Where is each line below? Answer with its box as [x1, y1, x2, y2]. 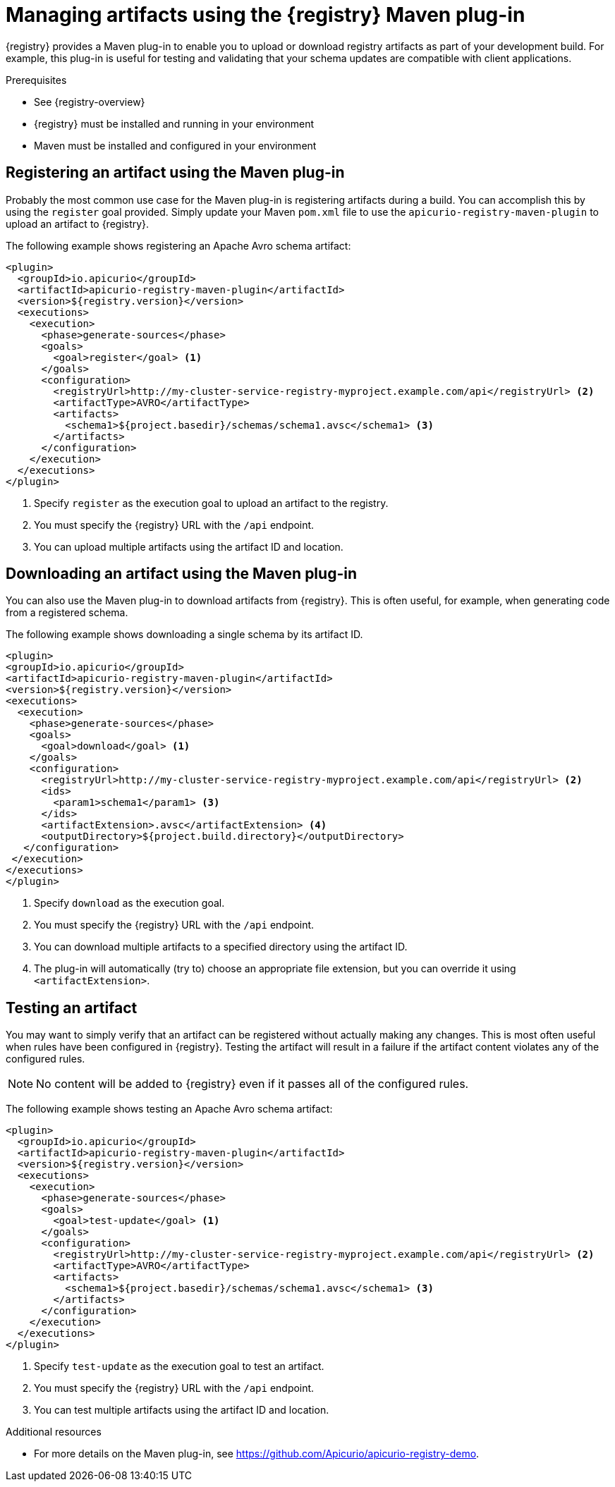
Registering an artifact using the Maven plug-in [6, 164, 345, 182]
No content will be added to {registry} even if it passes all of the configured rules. [36, 1077, 469, 1091]
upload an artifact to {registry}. [6, 217, 150, 230]
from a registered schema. [6, 606, 128, 619]
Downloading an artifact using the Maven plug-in [6, 565, 357, 583]
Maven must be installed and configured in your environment [34, 139, 317, 152]
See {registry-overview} [34, 95, 145, 108]
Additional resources [6, 1426, 102, 1438]
